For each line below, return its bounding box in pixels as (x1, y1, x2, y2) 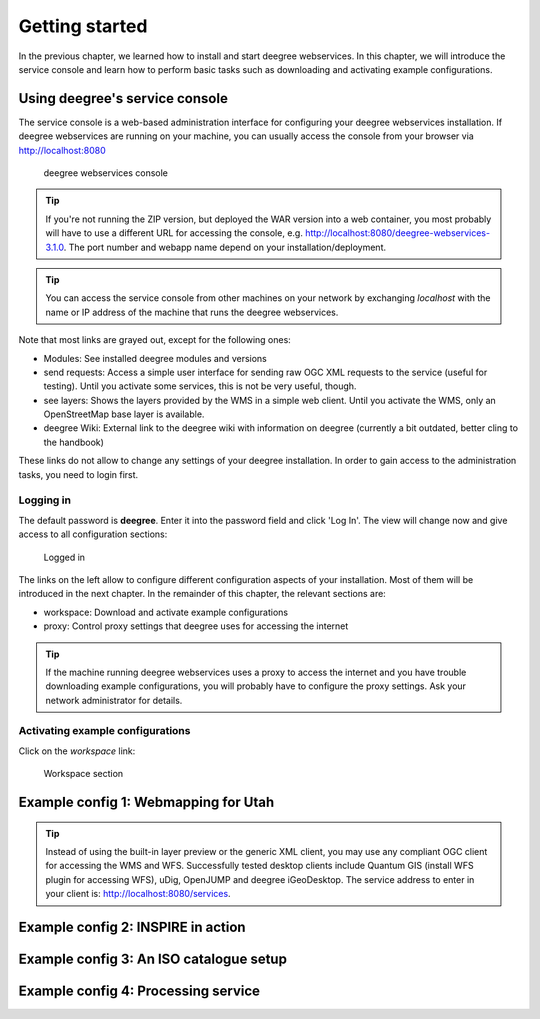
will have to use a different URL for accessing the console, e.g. (45, 227, 304, 239)
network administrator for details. (45, 694, 183, 706)
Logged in (43, 551, 85, 563)
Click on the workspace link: (18, 745, 136, 757)
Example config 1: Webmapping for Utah (18, 794, 275, 811)
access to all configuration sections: (18, 528, 168, 540)
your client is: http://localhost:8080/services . (45, 888, 231, 900)
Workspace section (43, 768, 124, 780)
